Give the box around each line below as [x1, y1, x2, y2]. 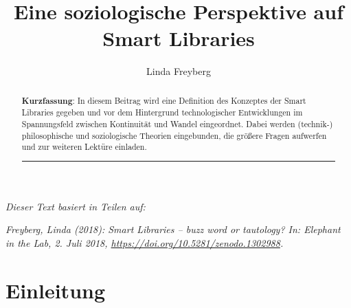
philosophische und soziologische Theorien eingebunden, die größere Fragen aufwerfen [21, 129, 327, 141]
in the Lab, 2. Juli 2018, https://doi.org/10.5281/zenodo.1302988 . [5, 236, 284, 250]
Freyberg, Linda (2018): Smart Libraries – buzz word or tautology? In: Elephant [5, 222, 341, 236]
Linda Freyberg [146, 64, 211, 78]
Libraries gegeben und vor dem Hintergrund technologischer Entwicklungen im [21, 107, 303, 118]
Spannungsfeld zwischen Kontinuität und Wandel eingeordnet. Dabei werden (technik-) [21, 118, 333, 130]
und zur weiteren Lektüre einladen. [21, 141, 147, 153]
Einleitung [5, 276, 106, 304]
